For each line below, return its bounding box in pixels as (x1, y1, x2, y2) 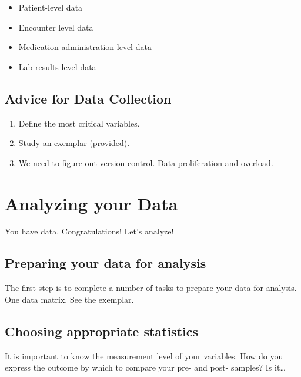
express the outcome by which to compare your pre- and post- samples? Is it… (5, 361, 286, 373)
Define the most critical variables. (18, 117, 140, 129)
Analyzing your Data (5, 191, 178, 215)
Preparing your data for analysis (5, 254, 206, 272)
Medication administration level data (18, 41, 152, 53)
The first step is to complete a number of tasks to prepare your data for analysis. (5, 282, 297, 294)
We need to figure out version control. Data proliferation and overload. (18, 156, 273, 168)
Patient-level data (18, 1, 83, 13)
